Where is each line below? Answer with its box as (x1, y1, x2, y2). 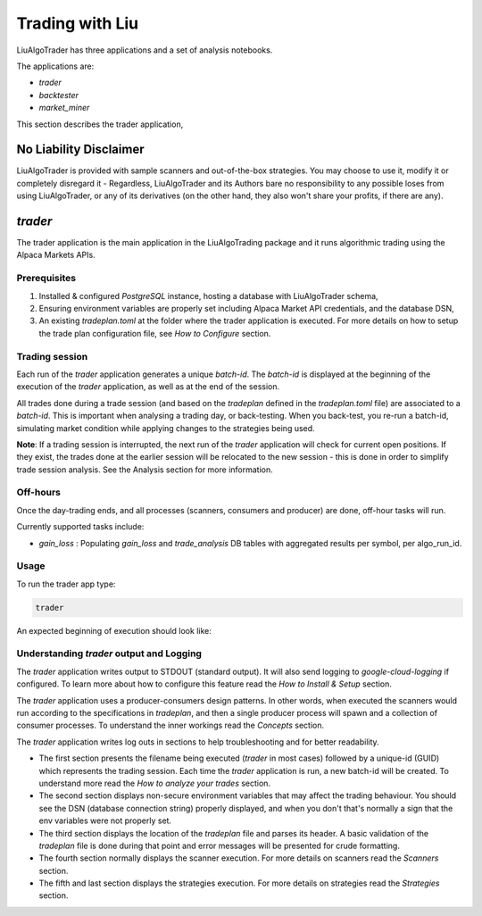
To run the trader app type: (16, 579, 116, 589)
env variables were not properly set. (38, 815, 172, 826)
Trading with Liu (16, 13, 138, 33)
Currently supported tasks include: (16, 521, 145, 532)
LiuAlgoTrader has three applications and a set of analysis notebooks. (16, 45, 273, 55)
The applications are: (16, 61, 95, 71)
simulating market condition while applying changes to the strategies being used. (16, 422, 316, 433)
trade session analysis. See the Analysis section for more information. (16, 464, 274, 475)
